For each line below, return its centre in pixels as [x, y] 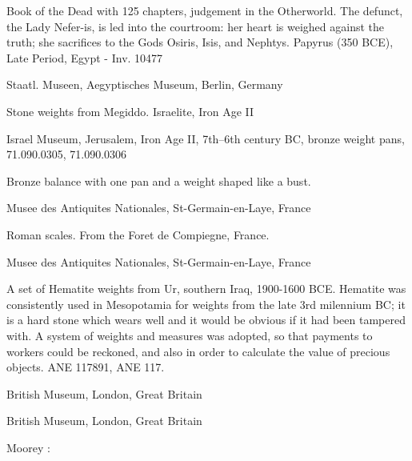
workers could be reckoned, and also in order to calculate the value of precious [198, 351]
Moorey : [28, 447]
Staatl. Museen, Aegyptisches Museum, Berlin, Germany [145, 84]
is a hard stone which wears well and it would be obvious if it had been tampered [206, 320]
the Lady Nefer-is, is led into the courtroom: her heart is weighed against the [196, 26]
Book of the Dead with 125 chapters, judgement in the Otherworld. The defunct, [205, 10]
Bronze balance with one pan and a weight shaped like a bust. [159, 180]
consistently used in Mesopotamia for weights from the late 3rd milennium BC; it [206, 304]
